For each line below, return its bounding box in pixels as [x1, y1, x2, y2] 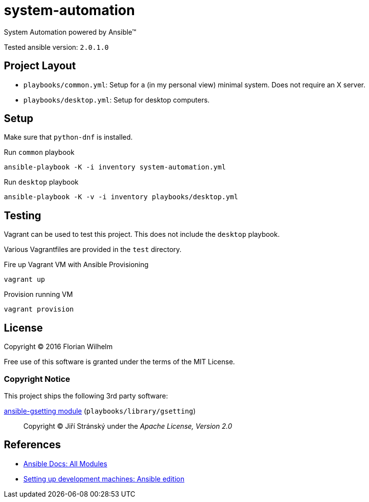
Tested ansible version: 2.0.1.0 [4, 42, 109, 51]
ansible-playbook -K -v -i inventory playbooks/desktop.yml [4, 193, 238, 201]
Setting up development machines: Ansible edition [23, 474, 185, 483]
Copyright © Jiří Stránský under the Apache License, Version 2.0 [23, 421, 233, 430]
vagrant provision [4, 305, 74, 314]
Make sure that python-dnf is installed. [4, 133, 133, 142]
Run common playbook [4, 148, 75, 157]
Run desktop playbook [4, 178, 79, 187]
